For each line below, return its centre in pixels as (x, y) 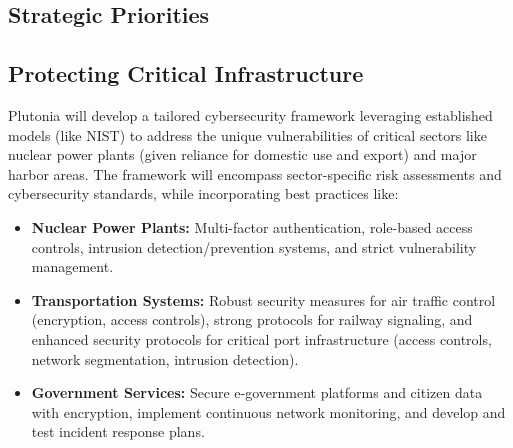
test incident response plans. (118, 431)
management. (72, 266)
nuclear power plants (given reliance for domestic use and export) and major (242, 154)
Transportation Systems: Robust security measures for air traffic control (263, 299)
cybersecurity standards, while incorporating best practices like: (203, 193)
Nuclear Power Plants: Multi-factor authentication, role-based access (252, 226)
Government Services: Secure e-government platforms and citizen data (257, 392)
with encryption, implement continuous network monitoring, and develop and (268, 411)
